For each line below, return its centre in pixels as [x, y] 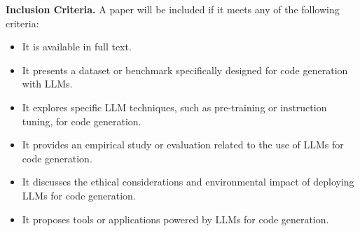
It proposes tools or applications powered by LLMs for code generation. [175, 219]
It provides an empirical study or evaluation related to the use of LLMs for [183, 145]
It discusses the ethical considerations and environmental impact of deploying [188, 182]
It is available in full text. [77, 47]
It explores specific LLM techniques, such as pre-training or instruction [174, 107]
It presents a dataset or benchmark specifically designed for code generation [185, 70]
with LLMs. [47, 84]
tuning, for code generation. [82, 121]
